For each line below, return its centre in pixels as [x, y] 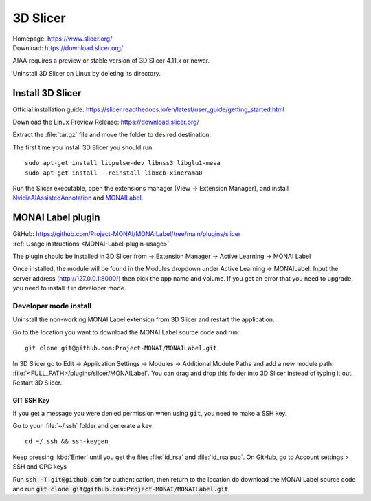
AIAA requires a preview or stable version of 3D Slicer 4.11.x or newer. [111, 61]
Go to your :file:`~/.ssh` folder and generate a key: [83, 426]
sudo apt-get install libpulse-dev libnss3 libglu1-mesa [123, 163]
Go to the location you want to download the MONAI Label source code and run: [126, 332]
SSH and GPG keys [40, 467]
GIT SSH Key [31, 401]
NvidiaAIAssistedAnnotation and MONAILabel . [78, 198]
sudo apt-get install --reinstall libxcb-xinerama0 [114, 173]
